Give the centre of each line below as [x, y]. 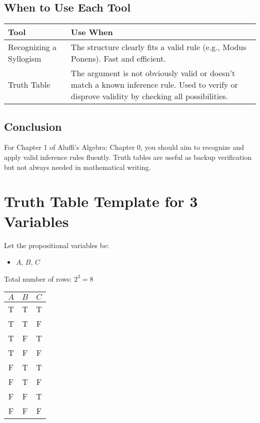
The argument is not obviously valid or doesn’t [153, 73]
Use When [92, 32]
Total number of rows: [38, 278]
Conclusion [33, 126]
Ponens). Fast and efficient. [118, 59]
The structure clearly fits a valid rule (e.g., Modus [158, 47]
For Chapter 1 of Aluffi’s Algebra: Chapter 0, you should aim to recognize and [124, 147]
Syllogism [25, 59]
